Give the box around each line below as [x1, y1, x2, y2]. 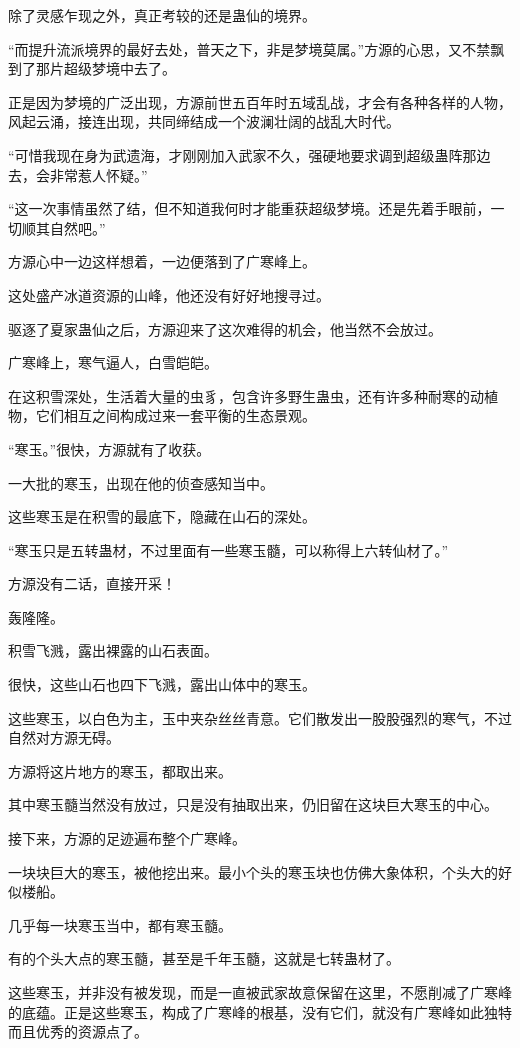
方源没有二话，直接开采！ [8, 573, 176, 594]
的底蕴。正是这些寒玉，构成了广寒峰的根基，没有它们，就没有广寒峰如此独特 [8, 1001, 512, 1022]
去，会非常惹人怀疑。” [8, 164, 148, 185]
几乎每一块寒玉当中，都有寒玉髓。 [8, 914, 232, 935]
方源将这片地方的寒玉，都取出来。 [8, 760, 232, 781]
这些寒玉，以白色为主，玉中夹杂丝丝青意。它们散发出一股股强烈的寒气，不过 [8, 707, 512, 728]
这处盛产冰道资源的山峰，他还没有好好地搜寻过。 [8, 284, 330, 305]
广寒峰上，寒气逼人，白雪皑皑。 [8, 352, 218, 373]
